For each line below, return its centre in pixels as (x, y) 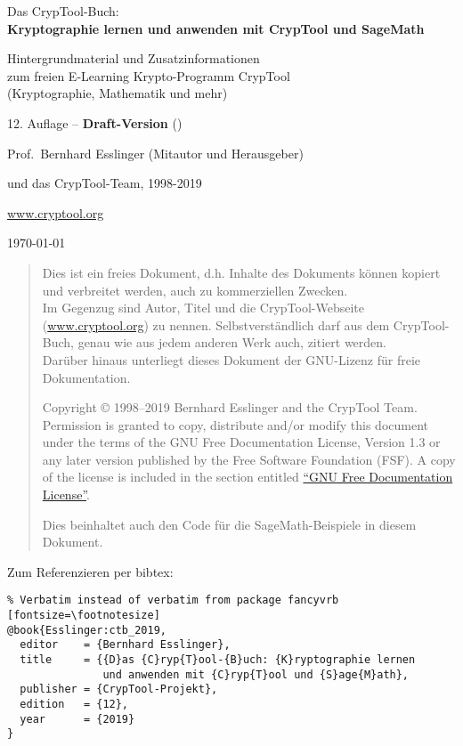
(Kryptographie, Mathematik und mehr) (118, 93)
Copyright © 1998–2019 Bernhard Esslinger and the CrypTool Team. (230, 407)
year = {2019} (77, 719)
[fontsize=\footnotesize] (84, 616)
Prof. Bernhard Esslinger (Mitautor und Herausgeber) (155, 153)
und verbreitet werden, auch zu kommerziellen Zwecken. (195, 290)
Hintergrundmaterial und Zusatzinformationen (134, 58)
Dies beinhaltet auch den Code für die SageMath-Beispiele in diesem (229, 524)
